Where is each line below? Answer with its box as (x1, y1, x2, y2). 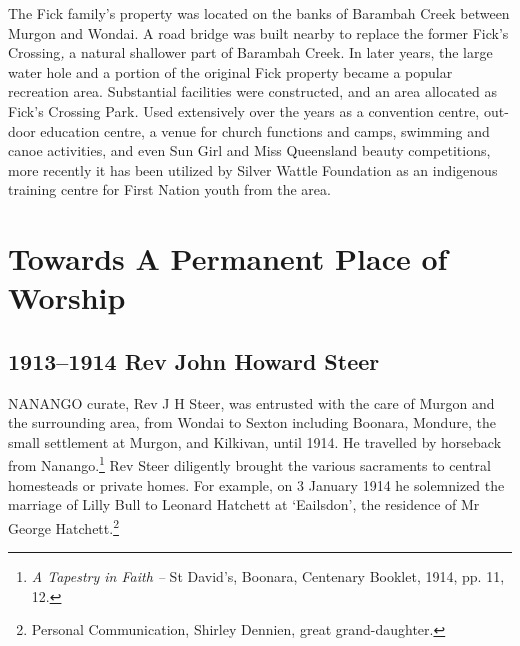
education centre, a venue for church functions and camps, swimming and (40, 120, 490, 141)
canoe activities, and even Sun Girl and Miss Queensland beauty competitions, (8, 140, 491, 161)
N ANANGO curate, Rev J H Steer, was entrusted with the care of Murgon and (8, 392, 495, 413)
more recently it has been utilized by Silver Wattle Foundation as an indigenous (8, 159, 498, 180)
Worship (8, 277, 126, 318)
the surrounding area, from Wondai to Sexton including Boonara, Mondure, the (8, 412, 496, 433)
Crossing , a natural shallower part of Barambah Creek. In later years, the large (8, 42, 493, 63)
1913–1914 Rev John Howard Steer (8, 345, 380, 376)
